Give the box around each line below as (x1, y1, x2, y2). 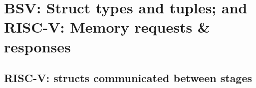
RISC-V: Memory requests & (4, 17, 210, 37)
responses (4, 36, 71, 56)
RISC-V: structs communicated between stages (4, 70, 253, 86)
